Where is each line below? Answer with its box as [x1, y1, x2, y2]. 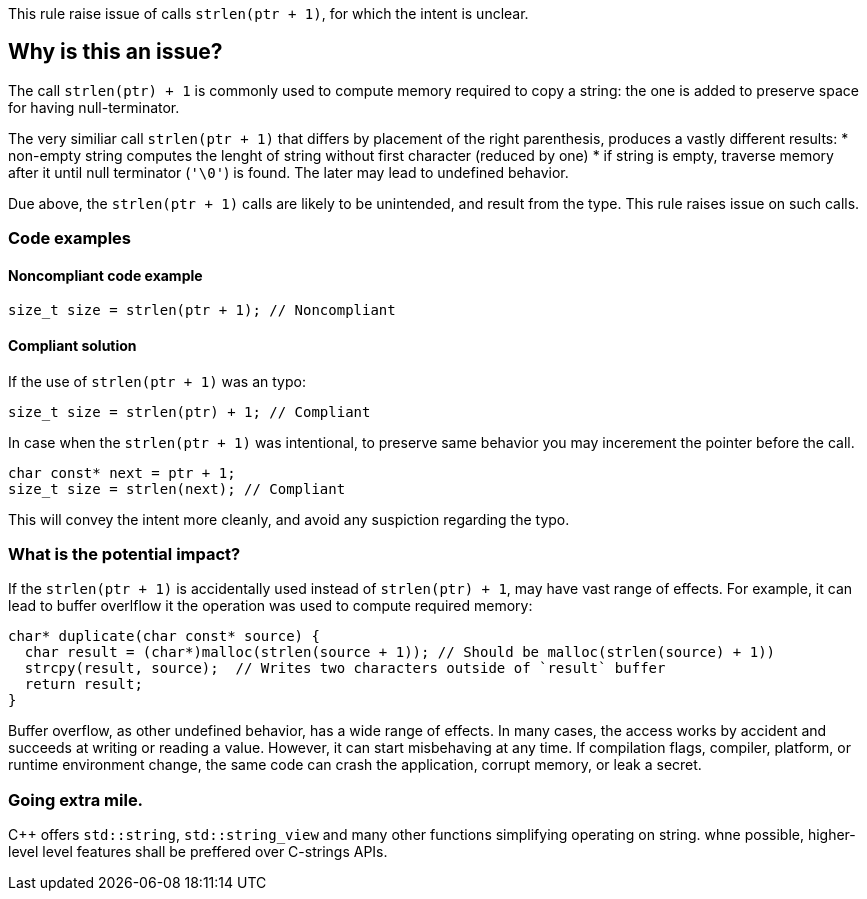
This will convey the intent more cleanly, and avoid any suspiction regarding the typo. [8, 510, 570, 528]
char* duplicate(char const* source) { [8, 628, 320, 645]
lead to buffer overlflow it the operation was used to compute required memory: [8, 597, 533, 615]
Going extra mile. [8, 789, 144, 810]
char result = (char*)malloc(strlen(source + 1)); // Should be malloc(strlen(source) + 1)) [24, 644, 776, 661]
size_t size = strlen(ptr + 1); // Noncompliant [8, 302, 396, 319]
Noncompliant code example [8, 266, 203, 284]
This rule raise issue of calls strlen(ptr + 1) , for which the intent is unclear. [8, 5, 529, 22]
